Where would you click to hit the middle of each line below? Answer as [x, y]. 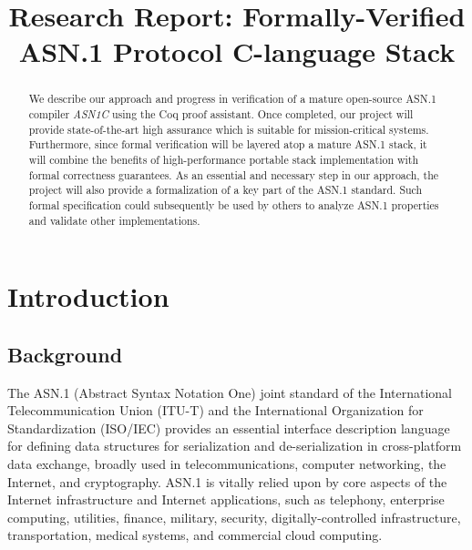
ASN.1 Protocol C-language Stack [237, 51]
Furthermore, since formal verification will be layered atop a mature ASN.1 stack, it [228, 144]
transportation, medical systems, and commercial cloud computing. [195, 535]
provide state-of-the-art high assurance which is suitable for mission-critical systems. [229, 129]
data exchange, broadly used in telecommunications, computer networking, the [227, 464]
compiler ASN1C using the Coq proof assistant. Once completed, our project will [221, 114]
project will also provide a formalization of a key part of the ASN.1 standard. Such [226, 190]
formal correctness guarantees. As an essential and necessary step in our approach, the [234, 174]
